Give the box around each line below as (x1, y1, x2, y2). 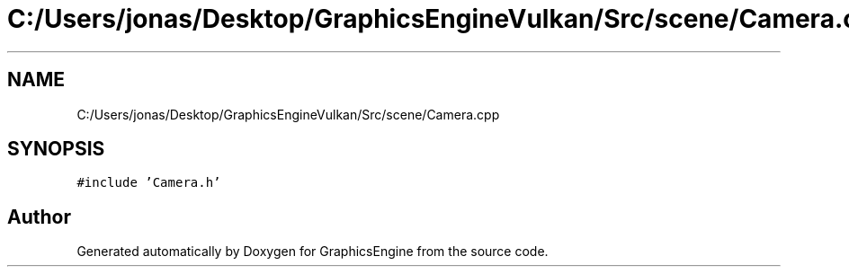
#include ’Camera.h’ (76, 175, 221, 190)
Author (7, 205, 71, 228)
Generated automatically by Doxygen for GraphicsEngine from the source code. (76, 243, 549, 260)
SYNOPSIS (7, 137, 105, 161)
